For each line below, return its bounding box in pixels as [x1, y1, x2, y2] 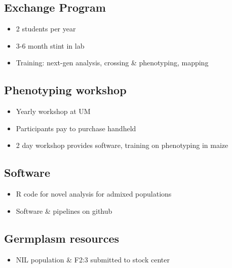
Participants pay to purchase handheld [16, 123, 136, 133]
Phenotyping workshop [4, 82, 127, 98]
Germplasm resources [4, 230, 120, 246]
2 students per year [16, 23, 76, 34]
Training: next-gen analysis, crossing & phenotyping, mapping [16, 57, 209, 68]
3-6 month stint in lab [16, 40, 85, 51]
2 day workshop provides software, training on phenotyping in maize [16, 140, 228, 150]
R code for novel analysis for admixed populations [16, 188, 172, 199]
